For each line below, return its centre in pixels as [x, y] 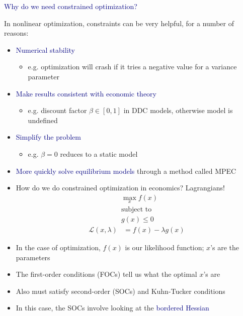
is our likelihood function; [165, 247]
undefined [43, 120]
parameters [33, 257]
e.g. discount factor [57, 110]
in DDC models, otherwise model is [178, 110]
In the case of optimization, [58, 247]
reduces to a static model [99, 153]
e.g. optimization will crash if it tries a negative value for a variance [132, 67]
